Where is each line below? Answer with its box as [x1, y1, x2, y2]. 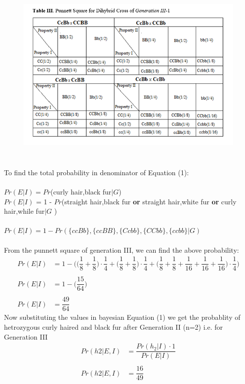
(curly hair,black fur [50, 186, 112, 196]
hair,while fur [4, 206, 45, 216]
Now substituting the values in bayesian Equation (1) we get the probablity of [4, 312, 241, 322]
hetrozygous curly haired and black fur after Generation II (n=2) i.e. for [4, 322, 223, 332]
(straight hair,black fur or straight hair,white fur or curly [61, 196, 237, 206]
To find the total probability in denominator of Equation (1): [4, 167, 189, 177]
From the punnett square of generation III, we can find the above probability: [4, 244, 239, 255]
